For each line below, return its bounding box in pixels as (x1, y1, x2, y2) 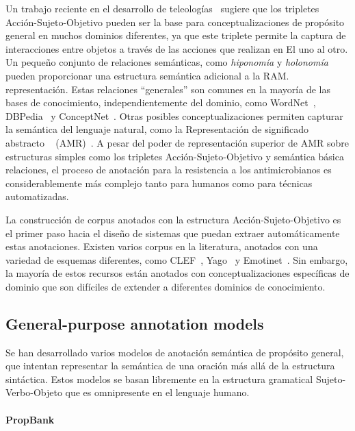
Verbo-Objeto (5, 385, 62, 399)
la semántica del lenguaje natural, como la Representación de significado (5, 122, 309, 136)
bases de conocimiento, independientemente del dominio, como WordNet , (5, 95, 316, 110)
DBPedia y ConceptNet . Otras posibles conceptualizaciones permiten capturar (5, 108, 343, 123)
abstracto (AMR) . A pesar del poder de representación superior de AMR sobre (5, 135, 349, 149)
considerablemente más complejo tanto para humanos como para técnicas (5, 175, 313, 190)
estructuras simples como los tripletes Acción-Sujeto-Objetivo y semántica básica (5, 149, 344, 163)
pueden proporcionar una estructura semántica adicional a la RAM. (5, 68, 289, 82)
